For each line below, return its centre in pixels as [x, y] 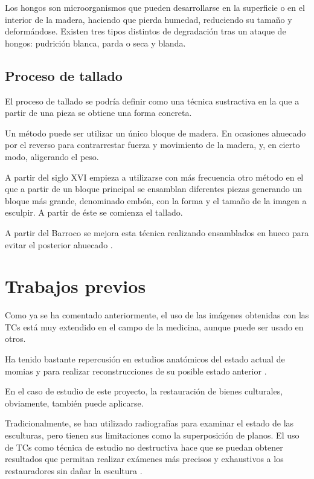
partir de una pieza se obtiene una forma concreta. [98, 113]
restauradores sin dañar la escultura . [74, 470]
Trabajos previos [75, 286]
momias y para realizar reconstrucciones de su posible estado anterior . [136, 371]
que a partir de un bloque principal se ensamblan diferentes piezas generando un [154, 189]
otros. [15, 339]
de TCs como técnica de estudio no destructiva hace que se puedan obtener [144, 447]
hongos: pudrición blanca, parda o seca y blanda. [95, 43]
